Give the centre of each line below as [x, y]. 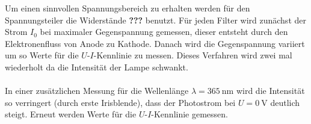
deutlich [285, 102]
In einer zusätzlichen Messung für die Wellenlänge [97, 91]
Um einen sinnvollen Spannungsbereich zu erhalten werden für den [128, 8]
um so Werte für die [42, 55]
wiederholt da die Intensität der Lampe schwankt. [97, 67]
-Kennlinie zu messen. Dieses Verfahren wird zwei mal [193, 55]
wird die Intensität [270, 91]
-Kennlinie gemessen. [189, 114]
